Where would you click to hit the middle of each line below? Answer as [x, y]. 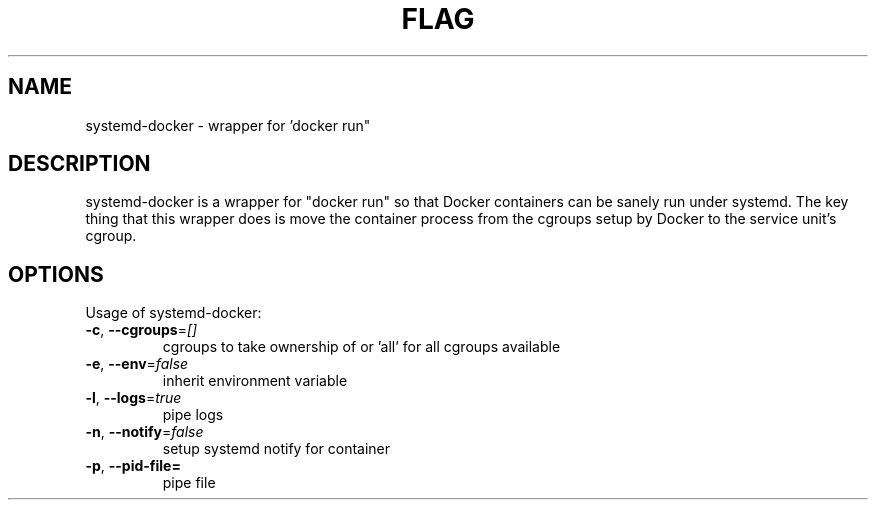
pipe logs [193, 415]
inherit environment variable [255, 381]
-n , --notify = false [144, 432]
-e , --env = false [137, 364]
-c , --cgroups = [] [141, 330]
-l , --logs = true [133, 398]
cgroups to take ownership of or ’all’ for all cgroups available [361, 347]
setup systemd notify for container [276, 449]
